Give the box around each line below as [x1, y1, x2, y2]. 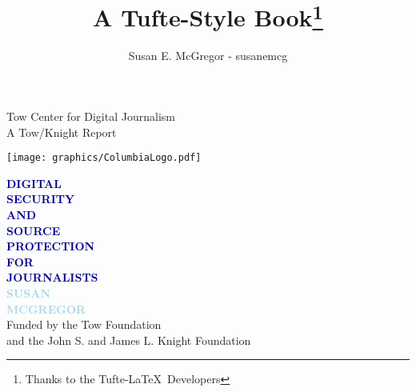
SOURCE [6, 222, 61, 238]
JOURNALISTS [6, 269, 98, 286]
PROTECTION [6, 238, 95, 254]
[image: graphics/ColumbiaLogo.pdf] [6, 152, 202, 164]
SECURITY [6, 190, 75, 207]
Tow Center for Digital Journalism [6, 108, 175, 125]
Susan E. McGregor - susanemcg [128, 47, 288, 64]
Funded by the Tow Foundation [6, 316, 162, 333]
